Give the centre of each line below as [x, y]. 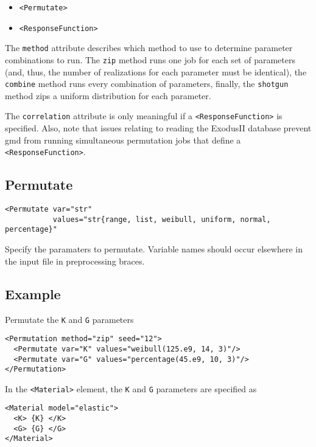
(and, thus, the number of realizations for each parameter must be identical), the [156, 71]
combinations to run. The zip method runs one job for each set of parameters [150, 59]
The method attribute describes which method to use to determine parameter [149, 48]
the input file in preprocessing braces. [75, 261]
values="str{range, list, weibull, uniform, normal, [162, 219]
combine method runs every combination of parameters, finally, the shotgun [147, 84]
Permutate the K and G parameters [69, 319]
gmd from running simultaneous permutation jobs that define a [123, 140]
